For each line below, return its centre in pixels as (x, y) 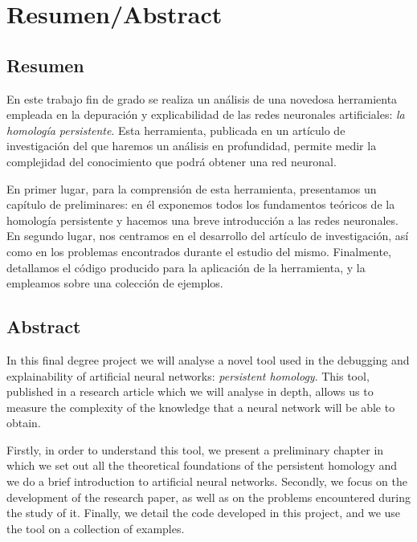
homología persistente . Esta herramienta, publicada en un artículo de (176, 130)
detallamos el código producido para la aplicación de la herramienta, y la (186, 267)
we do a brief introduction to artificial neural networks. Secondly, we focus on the (207, 481)
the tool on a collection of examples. (96, 528)
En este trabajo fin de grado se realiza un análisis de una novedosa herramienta (202, 98)
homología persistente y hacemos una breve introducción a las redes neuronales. (202, 220)
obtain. (24, 423)
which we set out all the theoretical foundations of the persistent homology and (202, 465)
